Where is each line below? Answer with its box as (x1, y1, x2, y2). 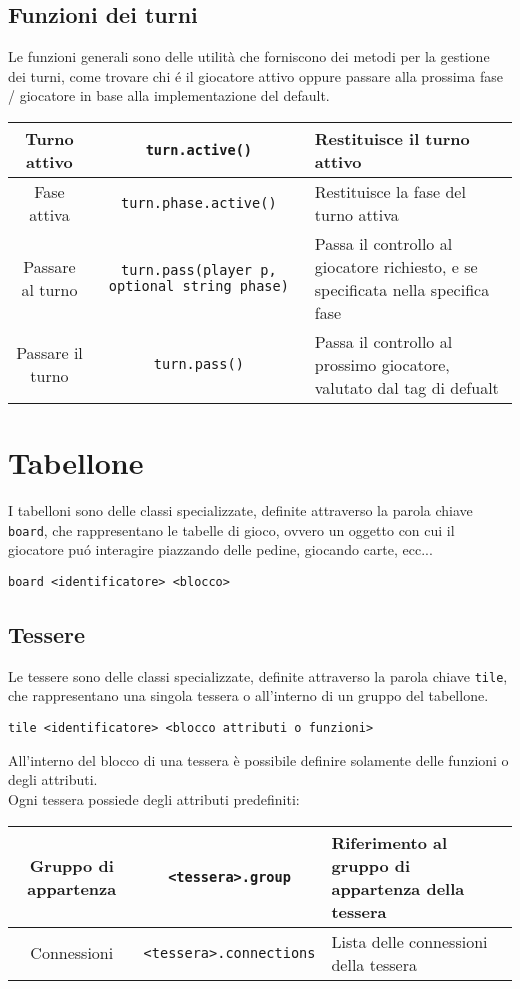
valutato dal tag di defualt (314, 375, 499, 399)
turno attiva (314, 202, 399, 226)
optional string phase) (108, 277, 289, 294)
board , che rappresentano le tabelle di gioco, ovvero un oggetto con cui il (8, 519, 455, 540)
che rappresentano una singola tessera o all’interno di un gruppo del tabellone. (8, 685, 489, 706)
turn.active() (145, 141, 253, 158)
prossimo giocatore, (314, 352, 450, 376)
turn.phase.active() (121, 194, 277, 211)
